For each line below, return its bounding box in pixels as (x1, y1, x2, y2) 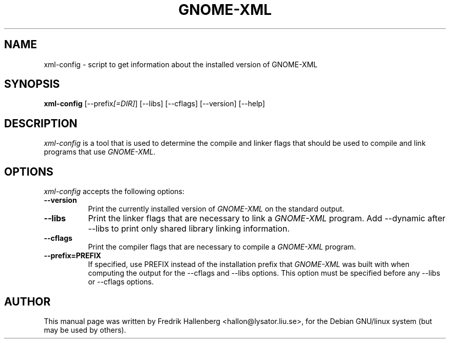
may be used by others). (44, 325, 126, 334)
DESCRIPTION (4, 117, 78, 130)
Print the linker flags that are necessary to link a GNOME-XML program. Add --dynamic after (88, 213, 446, 224)
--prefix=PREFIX (44, 251, 101, 260)
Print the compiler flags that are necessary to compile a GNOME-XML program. (88, 242, 356, 252)
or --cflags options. (88, 277, 154, 287)
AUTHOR (4, 295, 51, 308)
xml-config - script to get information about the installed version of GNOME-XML (44, 60, 317, 69)
